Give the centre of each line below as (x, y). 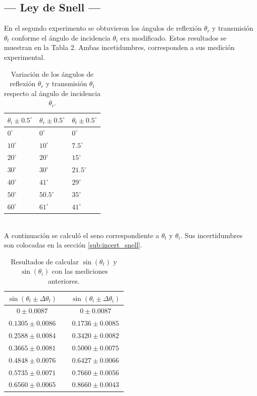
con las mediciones (80, 271)
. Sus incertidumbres (211, 235)
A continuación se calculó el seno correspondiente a (82, 235)
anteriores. (64, 280)
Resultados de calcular (45, 261)
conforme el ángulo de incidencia (61, 37)
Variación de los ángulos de (52, 74)
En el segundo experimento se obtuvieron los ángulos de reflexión (103, 28)
